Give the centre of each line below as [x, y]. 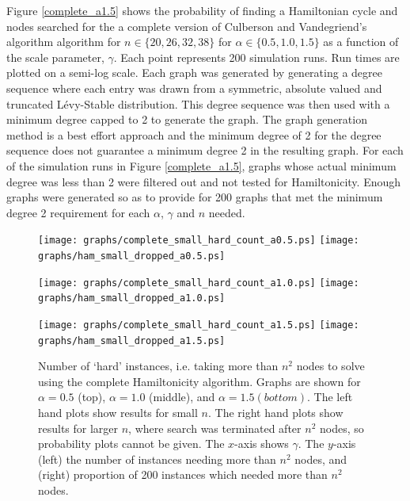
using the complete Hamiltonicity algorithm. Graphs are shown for [199, 381]
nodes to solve [330, 366]
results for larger [78, 428]
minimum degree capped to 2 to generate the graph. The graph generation [187, 119]
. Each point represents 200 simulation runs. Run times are [256, 57]
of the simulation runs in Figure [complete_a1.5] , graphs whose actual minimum [201, 165]
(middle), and [182, 397]
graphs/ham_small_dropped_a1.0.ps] [132, 298]
